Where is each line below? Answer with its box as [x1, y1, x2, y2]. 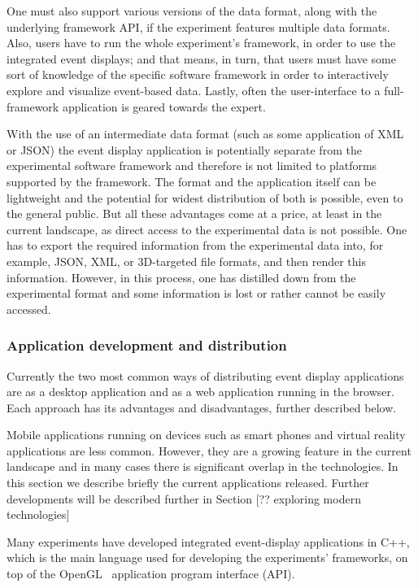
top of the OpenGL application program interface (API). [7, 565, 295, 582]
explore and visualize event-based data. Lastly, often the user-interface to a [7, 81, 381, 98]
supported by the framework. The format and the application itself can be [7, 172, 377, 189]
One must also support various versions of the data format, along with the [7, 2, 377, 19]
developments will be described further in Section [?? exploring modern [7, 490, 361, 507]
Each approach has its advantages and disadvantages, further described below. [7, 399, 397, 416]
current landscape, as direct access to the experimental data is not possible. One [7, 220, 407, 237]
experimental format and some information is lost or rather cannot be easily [7, 285, 386, 302]
